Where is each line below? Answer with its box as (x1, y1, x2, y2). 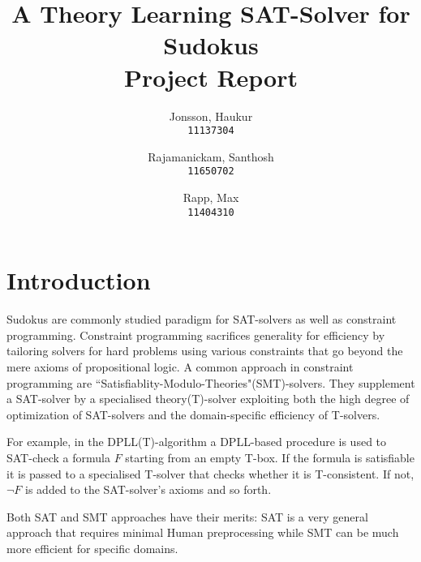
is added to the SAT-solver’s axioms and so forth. (25, 481, 272, 498)
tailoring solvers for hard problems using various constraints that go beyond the (6, 342, 403, 359)
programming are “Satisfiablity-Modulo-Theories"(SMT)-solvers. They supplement (6, 374, 415, 391)
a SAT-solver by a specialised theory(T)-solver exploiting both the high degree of (6, 390, 410, 407)
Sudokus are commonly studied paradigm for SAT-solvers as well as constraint (6, 311, 397, 328)
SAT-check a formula (6, 448, 110, 465)
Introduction (6, 264, 151, 297)
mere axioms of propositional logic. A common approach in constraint (6, 358, 354, 375)
